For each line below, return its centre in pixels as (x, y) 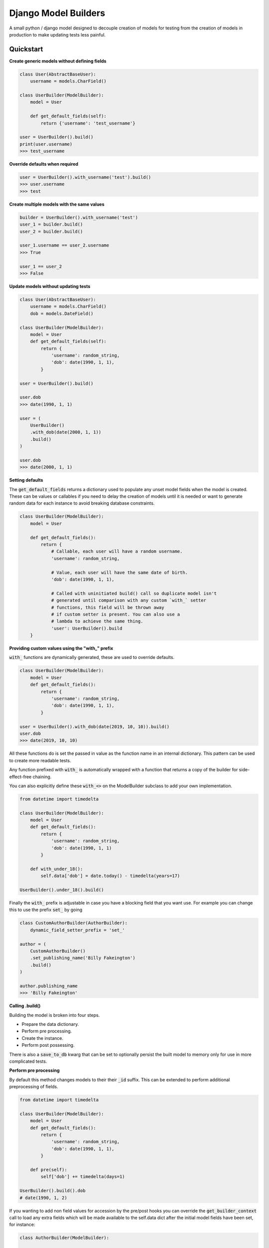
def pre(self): (49, 1170)
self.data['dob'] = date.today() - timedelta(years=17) (110, 876)
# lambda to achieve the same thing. (97, 621)
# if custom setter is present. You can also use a (116, 614)
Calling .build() (25, 1006)
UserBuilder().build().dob (53, 1191)
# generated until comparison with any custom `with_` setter (129, 601)
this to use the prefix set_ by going (46, 910)
